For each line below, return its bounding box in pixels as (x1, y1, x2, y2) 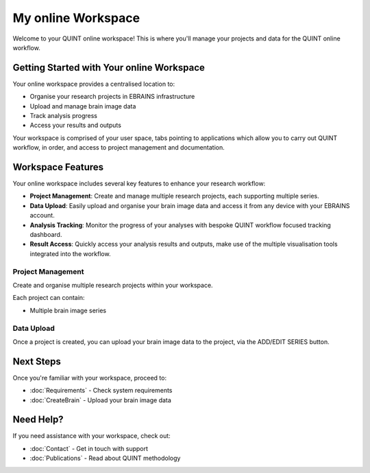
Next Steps (12, 356, 61, 367)
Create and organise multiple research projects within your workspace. (12, 281, 213, 289)
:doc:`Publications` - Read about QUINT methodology (29, 454, 181, 463)
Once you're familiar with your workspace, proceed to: (12, 373, 167, 382)
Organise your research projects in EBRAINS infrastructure (29, 93, 195, 101)
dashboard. (29, 231, 62, 239)
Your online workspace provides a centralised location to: (12, 80, 175, 88)
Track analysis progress (29, 112, 97, 120)
